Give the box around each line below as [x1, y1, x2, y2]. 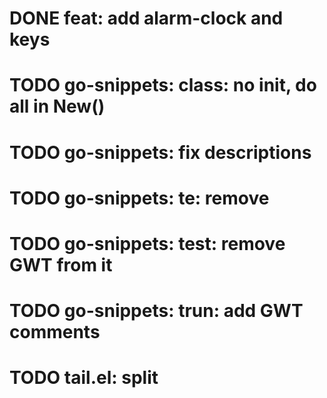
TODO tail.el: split [9, 367, 159, 389]
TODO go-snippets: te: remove [9, 187, 270, 209]
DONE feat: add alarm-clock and [9, 7, 284, 30]
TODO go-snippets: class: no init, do [9, 74, 317, 97]
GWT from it [9, 253, 113, 276]
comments [9, 321, 101, 344]
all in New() [9, 95, 106, 118]
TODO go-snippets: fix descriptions [9, 141, 312, 164]
